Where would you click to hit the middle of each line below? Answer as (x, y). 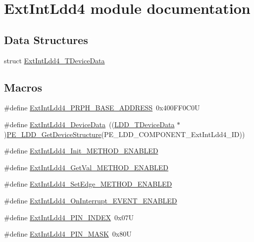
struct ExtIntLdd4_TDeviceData (54, 60)
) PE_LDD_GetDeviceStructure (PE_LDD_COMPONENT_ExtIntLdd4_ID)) (125, 134)
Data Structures (46, 39)
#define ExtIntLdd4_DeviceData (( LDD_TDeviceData (89, 124)
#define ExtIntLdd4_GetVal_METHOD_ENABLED (86, 167)
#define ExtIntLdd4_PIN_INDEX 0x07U (69, 217)
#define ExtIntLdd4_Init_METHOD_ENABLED (81, 151)
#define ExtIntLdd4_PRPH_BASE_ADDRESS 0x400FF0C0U (102, 108)
